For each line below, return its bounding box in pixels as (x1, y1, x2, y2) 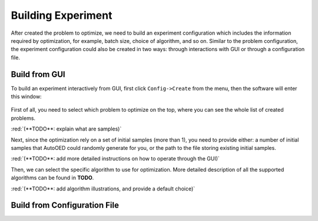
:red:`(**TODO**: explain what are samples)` (11, 125, 122, 132)
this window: (11, 93, 42, 100)
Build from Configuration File (11, 200, 120, 210)
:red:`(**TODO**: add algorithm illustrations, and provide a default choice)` (11, 185, 196, 192)
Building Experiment (11, 9, 112, 22)
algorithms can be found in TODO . (11, 174, 94, 182)
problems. (11, 115, 35, 122)
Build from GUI (11, 69, 65, 79)
